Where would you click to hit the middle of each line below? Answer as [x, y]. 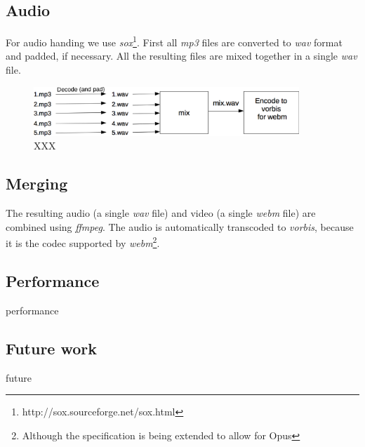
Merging [37, 184]
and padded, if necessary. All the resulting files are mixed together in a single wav [181, 56]
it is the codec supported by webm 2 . [83, 242]
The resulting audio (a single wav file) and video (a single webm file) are [161, 213]
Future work [52, 348]
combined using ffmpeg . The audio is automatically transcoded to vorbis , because [180, 226]
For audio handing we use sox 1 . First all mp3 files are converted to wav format [174, 41]
